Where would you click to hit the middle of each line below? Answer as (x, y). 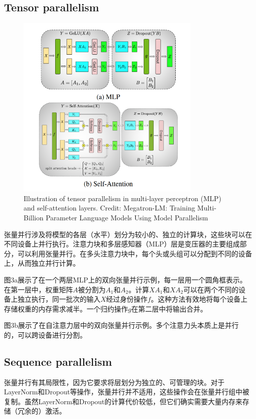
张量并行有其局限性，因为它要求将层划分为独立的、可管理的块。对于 (114, 382)
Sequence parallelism (58, 361)
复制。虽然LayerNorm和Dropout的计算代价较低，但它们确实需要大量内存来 (123, 401)
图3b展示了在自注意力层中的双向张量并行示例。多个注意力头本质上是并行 (121, 325)
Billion (34, 217)
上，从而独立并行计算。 (42, 263)
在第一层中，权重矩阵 (38, 289)
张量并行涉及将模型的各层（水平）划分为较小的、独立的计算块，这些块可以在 (128, 234)
